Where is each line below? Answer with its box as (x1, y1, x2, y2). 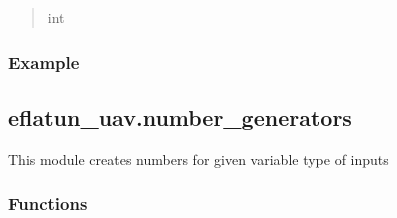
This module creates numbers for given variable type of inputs (8, 148, 389, 169)
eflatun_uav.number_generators (8, 101, 352, 132)
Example (8, 49, 80, 74)
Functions (8, 191, 88, 216)
